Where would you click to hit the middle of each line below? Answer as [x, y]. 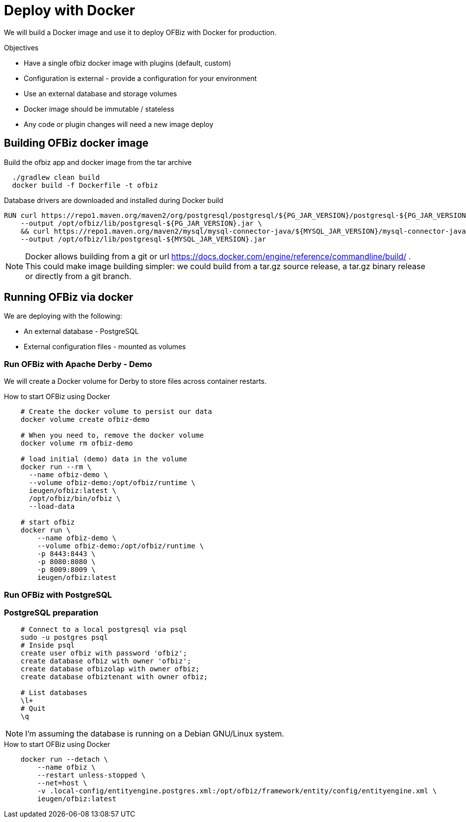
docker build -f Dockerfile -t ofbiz [85, 185]
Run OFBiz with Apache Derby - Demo [78, 364]
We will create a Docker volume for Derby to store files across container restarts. [136, 381]
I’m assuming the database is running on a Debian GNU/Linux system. [155, 734]
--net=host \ [62, 783]
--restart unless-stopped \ [91, 775]
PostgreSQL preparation [51, 612]
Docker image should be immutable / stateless [99, 109]
